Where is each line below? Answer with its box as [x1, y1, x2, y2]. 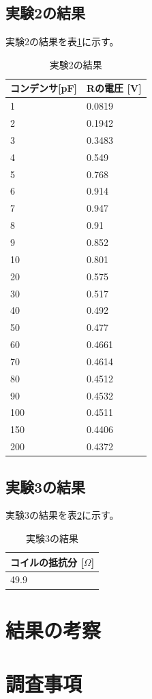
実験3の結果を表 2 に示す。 [5, 508, 119, 522]
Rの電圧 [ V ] [87, 81, 142, 95]
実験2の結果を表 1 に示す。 [5, 34, 119, 49]
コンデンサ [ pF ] [10, 81, 78, 95]
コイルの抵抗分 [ [10, 554, 84, 569]
